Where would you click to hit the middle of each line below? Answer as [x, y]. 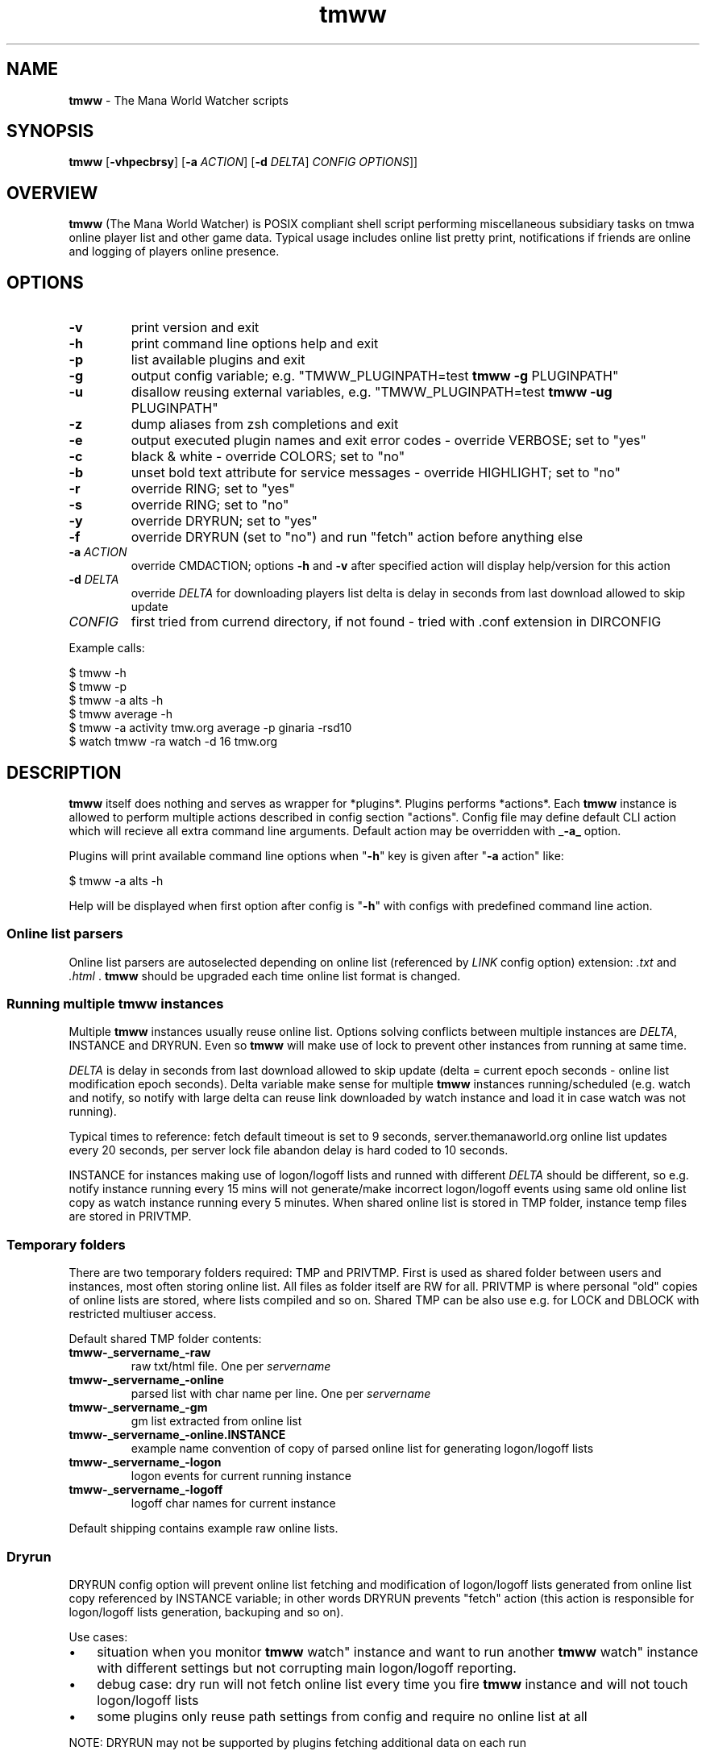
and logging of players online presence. [174, 252]
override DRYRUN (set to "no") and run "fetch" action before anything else [357, 537]
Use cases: [98, 1636]
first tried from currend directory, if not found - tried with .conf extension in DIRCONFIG [396, 622]
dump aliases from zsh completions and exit [265, 424]
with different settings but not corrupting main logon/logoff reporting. [307, 1668]
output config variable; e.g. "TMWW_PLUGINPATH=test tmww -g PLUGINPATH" [375, 376]
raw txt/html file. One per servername [231, 1366]
